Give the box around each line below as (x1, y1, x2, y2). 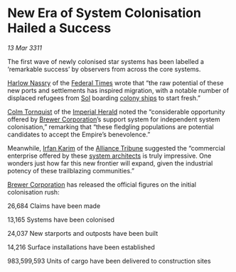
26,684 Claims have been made (7, 201, 101, 210)
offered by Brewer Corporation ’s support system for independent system (7, 115, 220, 124)
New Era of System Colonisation (7, 5, 201, 21)
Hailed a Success (7, 20, 112, 36)
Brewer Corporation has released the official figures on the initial (7, 180, 197, 189)
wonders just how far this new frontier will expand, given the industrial (7, 158, 213, 168)
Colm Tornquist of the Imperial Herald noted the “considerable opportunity (7, 107, 225, 116)
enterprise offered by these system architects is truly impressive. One (7, 151, 212, 160)
